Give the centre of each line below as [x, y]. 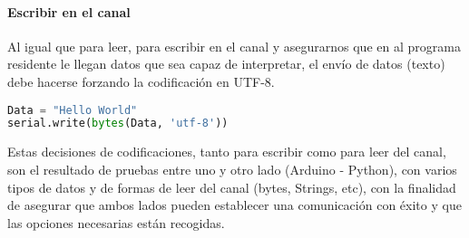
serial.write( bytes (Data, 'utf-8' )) [118, 124]
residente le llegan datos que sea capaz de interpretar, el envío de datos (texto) [226, 64]
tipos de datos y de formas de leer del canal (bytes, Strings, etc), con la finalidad [232, 187]
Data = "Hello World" [73, 110]
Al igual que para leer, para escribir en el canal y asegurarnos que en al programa [234, 46]
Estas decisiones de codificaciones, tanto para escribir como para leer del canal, [227, 152]
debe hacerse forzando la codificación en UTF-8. [141, 81]
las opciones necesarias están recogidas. [116, 222]
